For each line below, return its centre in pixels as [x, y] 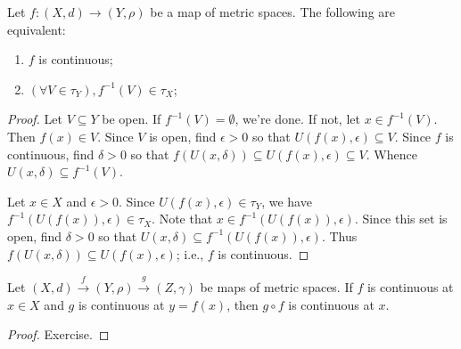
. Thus [339, 235]
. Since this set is [401, 219]
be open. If [132, 119]
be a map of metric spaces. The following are [273, 12]
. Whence [391, 154]
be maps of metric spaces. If [276, 286]
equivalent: [37, 29]
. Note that [182, 219]
